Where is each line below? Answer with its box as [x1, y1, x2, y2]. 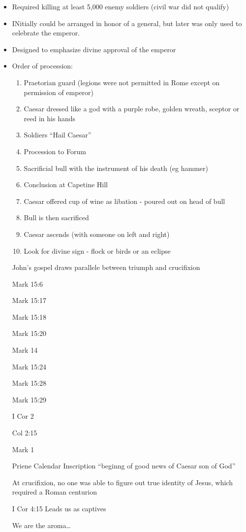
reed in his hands [24, 113, 76, 123]
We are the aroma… [12, 520, 71, 530]
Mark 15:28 [12, 378, 47, 388]
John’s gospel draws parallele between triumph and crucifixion [12, 262, 200, 272]
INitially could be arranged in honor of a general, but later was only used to [12, 18, 242, 28]
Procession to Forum [24, 146, 86, 156]
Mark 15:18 [12, 311, 47, 322]
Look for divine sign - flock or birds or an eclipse [24, 245, 171, 256]
